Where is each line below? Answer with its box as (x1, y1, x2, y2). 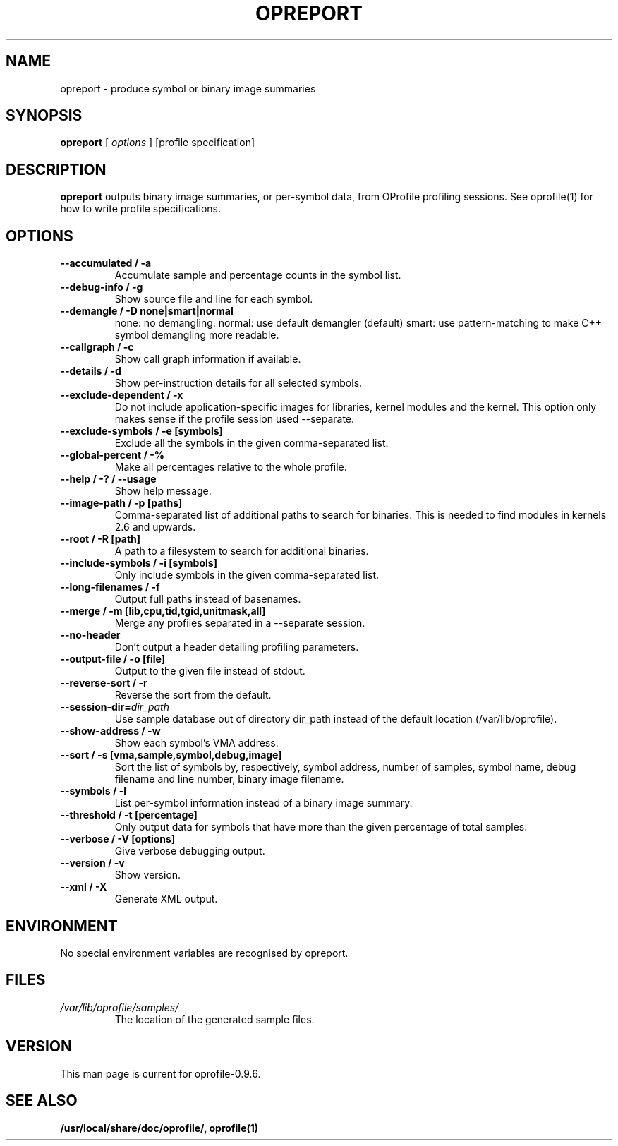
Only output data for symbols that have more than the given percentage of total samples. (114, 821, 528, 833)
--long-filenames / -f (60, 581, 160, 593)
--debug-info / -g (60, 281, 143, 294)
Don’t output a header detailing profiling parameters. (114, 641, 359, 653)
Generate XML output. (114, 893, 218, 905)
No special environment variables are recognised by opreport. (60, 946, 349, 959)
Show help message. (114, 485, 212, 497)
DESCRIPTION (6, 160, 107, 179)
